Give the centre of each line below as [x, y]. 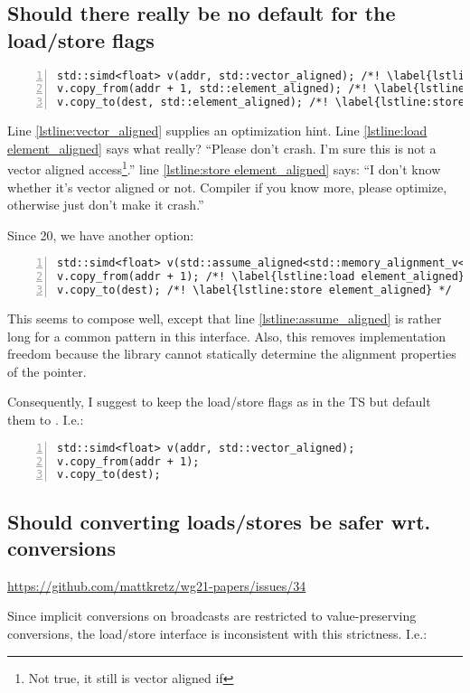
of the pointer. [47, 371]
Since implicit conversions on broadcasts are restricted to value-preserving [212, 616]
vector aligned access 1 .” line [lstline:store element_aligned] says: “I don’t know [224, 168]
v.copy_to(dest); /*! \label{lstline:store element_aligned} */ [254, 290]
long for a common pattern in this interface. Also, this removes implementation [227, 336]
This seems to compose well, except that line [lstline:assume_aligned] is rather [225, 318]
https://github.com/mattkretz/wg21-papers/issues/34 [157, 585]
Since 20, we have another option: [101, 234]
